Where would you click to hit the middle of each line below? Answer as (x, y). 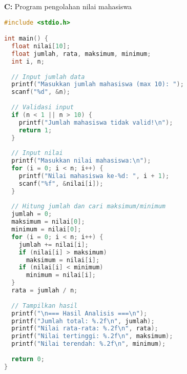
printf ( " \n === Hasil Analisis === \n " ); (79, 313)
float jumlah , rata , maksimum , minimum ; (81, 54)
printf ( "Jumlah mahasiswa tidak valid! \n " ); (96, 122)
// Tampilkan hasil (45, 306)
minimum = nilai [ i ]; (61, 275)
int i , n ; (28, 61)
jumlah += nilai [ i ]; (54, 244)
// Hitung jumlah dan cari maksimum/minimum (88, 206)
